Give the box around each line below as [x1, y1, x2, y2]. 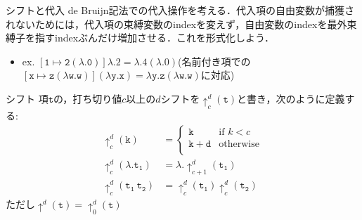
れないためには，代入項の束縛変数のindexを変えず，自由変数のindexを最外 [6, 16, 347, 31]
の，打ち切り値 [53, 91, 122, 105]
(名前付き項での [178, 53, 251, 68]
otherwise [219, 139, 259, 150]
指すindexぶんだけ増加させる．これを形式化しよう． [34, 30, 274, 45]
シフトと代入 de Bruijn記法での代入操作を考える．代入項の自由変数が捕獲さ [6, 3, 355, 17]
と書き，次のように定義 [237, 91, 345, 105]
